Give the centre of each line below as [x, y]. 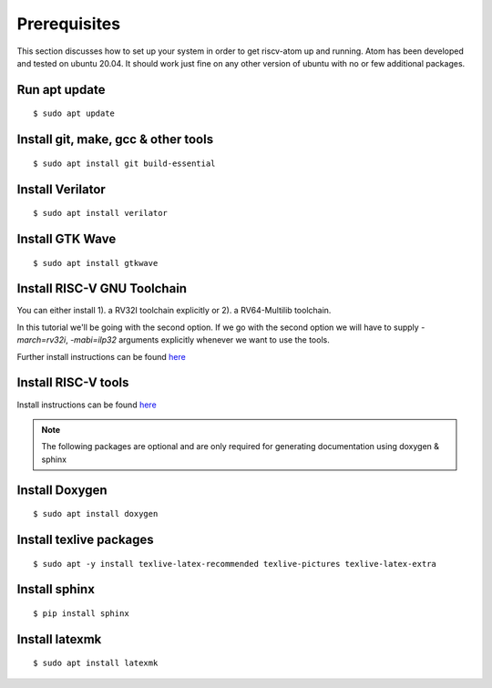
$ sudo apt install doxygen [96, 514]
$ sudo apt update [74, 113]
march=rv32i [41, 340]
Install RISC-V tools [73, 383]
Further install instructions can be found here [101, 356]
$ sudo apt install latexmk [96, 663]
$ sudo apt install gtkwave [96, 263]
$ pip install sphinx [81, 613]
